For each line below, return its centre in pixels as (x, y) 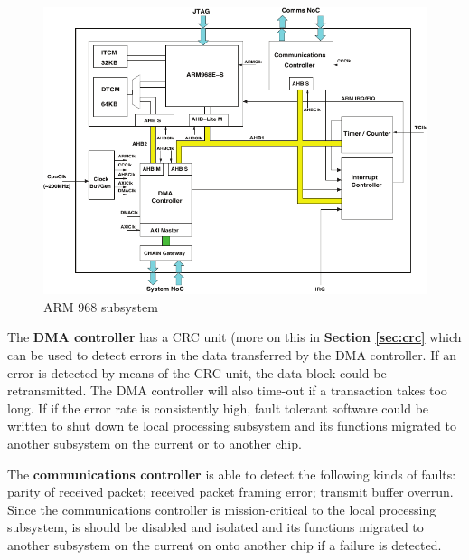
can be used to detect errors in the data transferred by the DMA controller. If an (232, 355)
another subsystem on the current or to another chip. (155, 444)
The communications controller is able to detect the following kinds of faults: (232, 474)
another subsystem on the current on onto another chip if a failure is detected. (225, 545)
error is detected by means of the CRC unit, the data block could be (197, 372)
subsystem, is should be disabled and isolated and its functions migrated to (216, 527)
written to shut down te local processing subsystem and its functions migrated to (232, 426)
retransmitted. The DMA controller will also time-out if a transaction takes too (227, 390)
